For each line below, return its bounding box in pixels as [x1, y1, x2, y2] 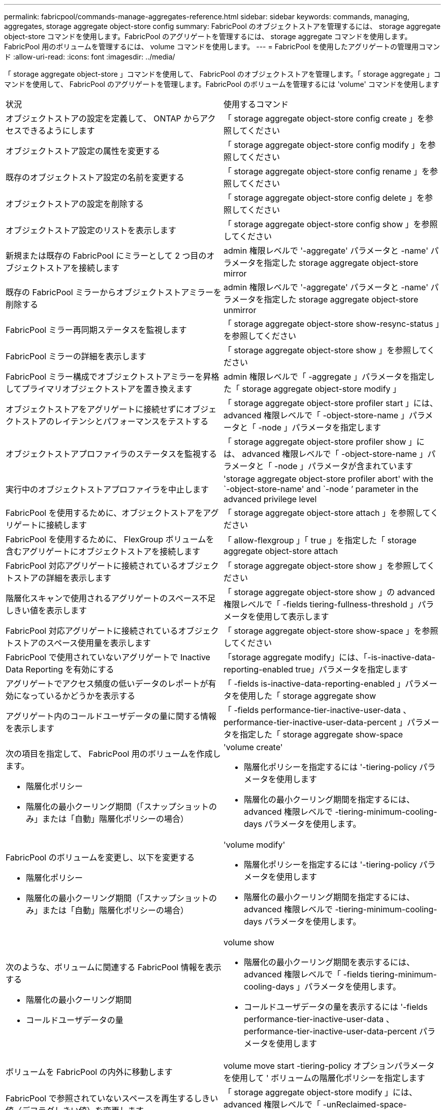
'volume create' [224, 742, 283, 752]
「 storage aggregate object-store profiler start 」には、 [224, 398, 438, 408]
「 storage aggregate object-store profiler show [224, 437, 406, 447]
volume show [224, 937, 274, 947]
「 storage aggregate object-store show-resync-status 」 [224, 319, 439, 329]
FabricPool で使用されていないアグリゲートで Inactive [6, 652, 210, 662]
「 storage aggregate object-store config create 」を [224, 113, 425, 124]
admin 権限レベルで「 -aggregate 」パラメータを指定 [224, 372, 427, 382]
